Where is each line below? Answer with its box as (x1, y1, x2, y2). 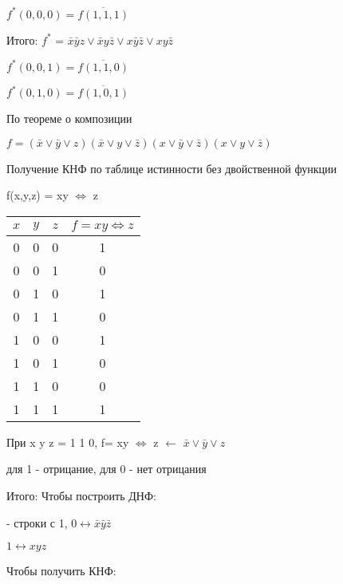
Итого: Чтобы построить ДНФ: (6, 487, 156, 504)
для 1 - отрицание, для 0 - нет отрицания (6, 460, 207, 477)
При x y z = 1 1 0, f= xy (6, 433, 129, 450)
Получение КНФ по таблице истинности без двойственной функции (6, 160, 337, 176)
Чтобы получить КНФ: (6, 562, 116, 579)
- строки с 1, (6, 514, 68, 531)
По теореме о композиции (6, 110, 132, 127)
